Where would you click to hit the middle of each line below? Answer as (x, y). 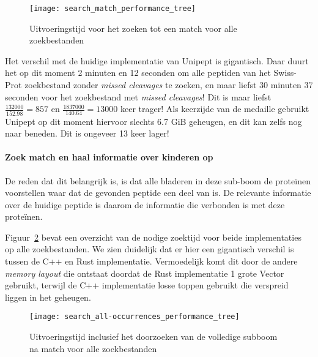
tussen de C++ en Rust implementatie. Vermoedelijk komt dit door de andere (151, 261)
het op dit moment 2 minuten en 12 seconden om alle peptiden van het (138, 73)
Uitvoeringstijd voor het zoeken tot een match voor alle (133, 28)
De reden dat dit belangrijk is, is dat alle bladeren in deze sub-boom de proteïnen (158, 180)
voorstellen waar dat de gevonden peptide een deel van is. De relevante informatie (158, 193)
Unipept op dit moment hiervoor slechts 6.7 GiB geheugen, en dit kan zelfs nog (153, 121)
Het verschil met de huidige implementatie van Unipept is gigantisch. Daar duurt (157, 60)
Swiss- (285, 73)
